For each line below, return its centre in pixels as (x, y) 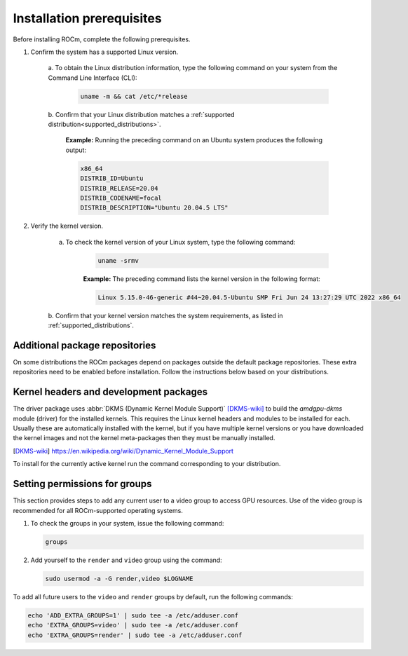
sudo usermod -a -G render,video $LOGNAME (119, 579)
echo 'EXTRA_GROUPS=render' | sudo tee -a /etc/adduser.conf (135, 635)
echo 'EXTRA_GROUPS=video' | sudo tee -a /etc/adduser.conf (133, 625)
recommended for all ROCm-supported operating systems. (98, 510)
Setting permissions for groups (82, 484)
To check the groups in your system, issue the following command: (127, 523)
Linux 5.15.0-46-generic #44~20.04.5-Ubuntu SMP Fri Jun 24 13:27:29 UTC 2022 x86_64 (249, 297)
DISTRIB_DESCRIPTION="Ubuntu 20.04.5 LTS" (154, 208)
